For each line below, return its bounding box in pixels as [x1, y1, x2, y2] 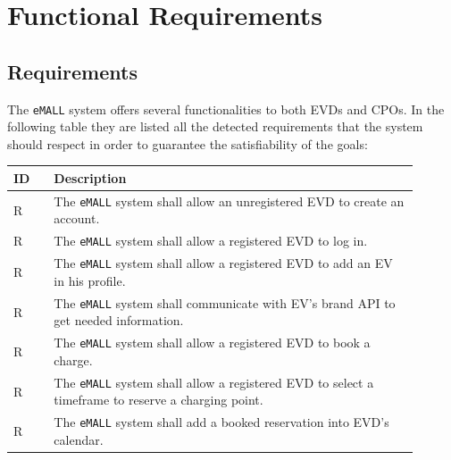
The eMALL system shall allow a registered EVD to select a [54, 372, 374, 391]
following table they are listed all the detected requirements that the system [7, 117, 423, 136]
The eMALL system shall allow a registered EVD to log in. [54, 231, 368, 250]
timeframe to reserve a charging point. [54, 390, 263, 409]
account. [54, 209, 100, 228]
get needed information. [54, 311, 184, 330]
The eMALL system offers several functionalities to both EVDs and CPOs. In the [7, 99, 445, 118]
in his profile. [54, 271, 126, 289]
